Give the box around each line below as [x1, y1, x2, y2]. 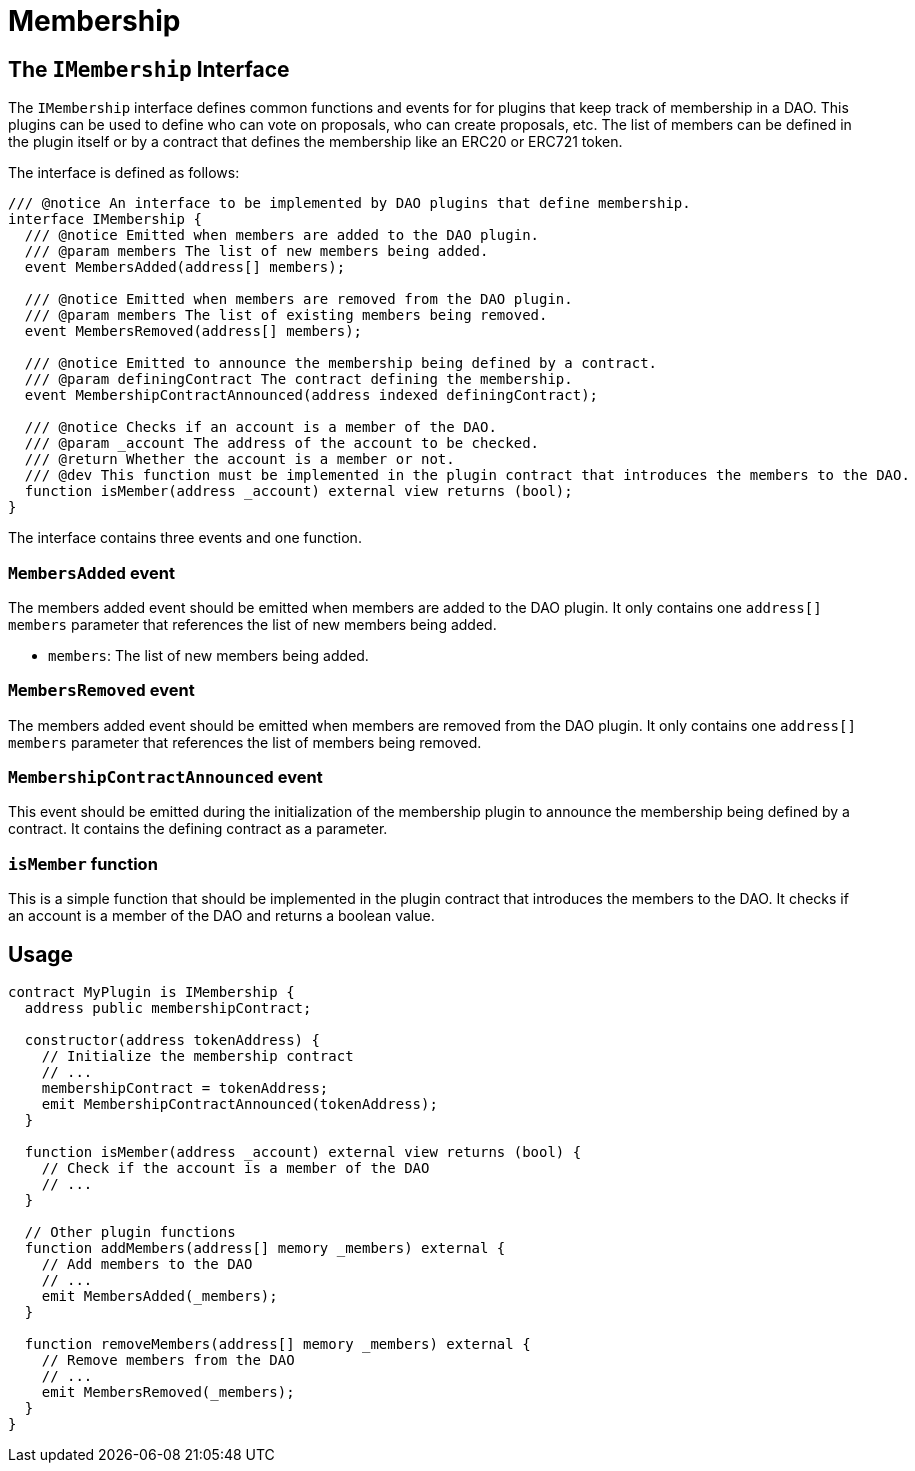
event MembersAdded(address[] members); [24, 259, 346, 276]
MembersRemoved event [8, 680, 195, 701]
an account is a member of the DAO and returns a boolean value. [8, 907, 435, 925]
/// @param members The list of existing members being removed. [24, 307, 548, 324]
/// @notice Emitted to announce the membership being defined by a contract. [24, 355, 658, 372]
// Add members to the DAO [41, 1256, 253, 1273]
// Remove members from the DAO [41, 1352, 295, 1369]
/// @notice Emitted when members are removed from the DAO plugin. [24, 291, 573, 308]
